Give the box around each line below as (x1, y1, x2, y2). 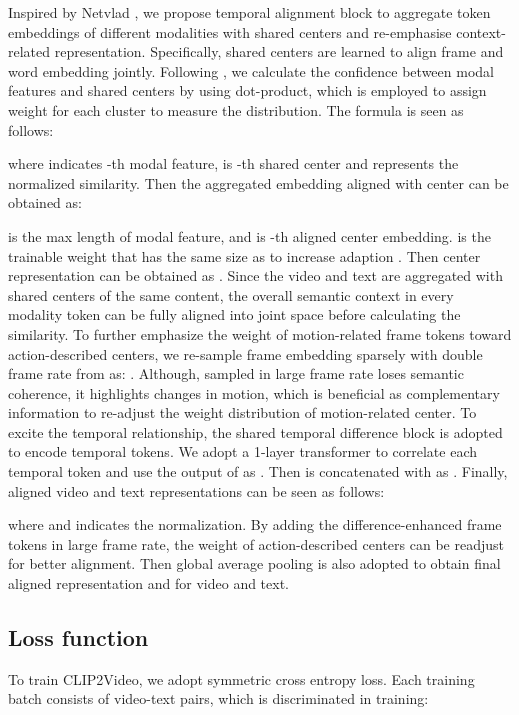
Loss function (8, 622, 149, 653)
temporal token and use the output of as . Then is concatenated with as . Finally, (8, 461, 508, 482)
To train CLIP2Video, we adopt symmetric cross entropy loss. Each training (8, 668, 475, 689)
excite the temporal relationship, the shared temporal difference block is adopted (8, 421, 503, 442)
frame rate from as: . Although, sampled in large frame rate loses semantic (8, 363, 464, 384)
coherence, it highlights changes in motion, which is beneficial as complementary (8, 382, 500, 403)
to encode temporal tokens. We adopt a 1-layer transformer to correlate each (8, 441, 477, 462)
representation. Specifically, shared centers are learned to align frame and (54, 41, 504, 62)
